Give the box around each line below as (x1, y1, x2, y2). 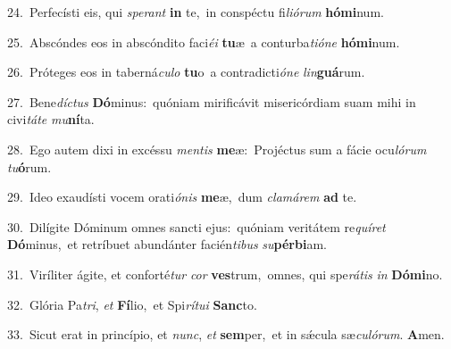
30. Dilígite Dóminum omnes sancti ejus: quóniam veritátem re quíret (7, 217, 386, 236)
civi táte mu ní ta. (7, 110, 95, 129)
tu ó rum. (7, 157, 52, 176)
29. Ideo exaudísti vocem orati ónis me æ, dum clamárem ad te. (7, 187, 357, 206)
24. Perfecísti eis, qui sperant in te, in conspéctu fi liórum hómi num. (7, 3, 384, 21)
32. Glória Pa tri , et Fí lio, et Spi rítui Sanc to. (7, 295, 257, 313)
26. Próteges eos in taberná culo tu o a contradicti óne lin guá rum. (7, 62, 365, 81)
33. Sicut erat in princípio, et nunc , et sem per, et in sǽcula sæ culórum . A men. (7, 325, 445, 344)
